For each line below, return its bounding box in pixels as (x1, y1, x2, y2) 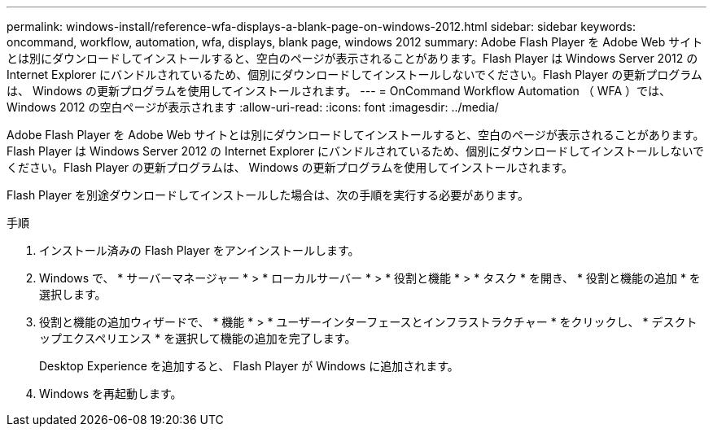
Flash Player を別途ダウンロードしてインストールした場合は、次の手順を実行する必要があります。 (7, 188, 529, 202)
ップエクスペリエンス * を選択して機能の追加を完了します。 (39, 331, 356, 345)
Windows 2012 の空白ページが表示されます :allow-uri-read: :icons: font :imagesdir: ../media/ (7, 100, 499, 114)
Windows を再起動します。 (39, 387, 182, 400)
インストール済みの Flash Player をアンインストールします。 (39, 243, 360, 257)
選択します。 (39, 287, 107, 301)
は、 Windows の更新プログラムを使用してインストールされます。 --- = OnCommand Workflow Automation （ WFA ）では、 (7, 84, 671, 98)
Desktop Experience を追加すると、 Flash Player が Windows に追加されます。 (39, 359, 459, 373)
